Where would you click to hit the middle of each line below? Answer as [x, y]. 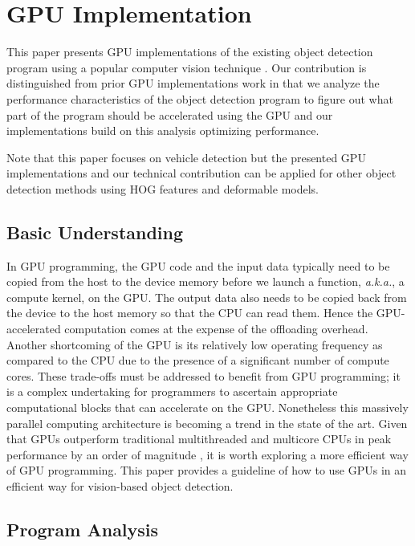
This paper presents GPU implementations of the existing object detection [190, 52]
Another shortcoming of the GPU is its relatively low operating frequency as [195, 344]
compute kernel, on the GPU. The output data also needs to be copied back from [207, 297]
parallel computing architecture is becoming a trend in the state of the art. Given [207, 423]
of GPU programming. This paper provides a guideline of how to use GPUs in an [207, 470]
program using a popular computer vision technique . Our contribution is [187, 67]
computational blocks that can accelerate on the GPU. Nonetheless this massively [207, 407]
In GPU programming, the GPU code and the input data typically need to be [198, 265]
